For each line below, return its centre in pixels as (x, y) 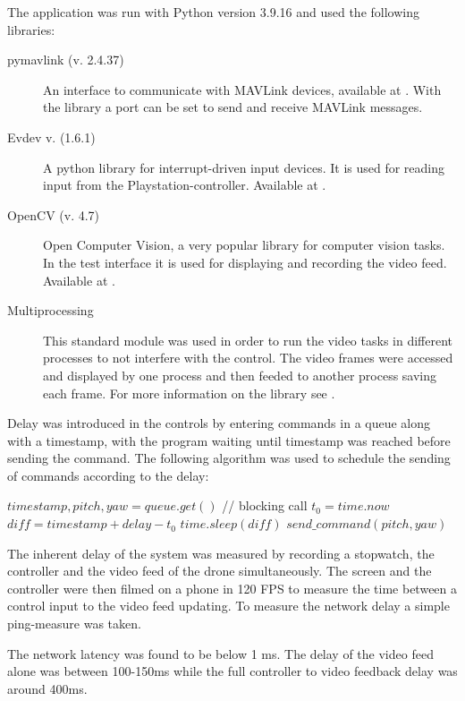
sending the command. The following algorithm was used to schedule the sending (229, 458)
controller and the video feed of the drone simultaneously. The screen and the (220, 571)
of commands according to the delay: (108, 475)
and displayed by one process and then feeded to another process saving (240, 375)
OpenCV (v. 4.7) (54, 214)
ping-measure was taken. (74, 624)
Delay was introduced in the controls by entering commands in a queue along (219, 423)
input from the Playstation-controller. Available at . (185, 185)
